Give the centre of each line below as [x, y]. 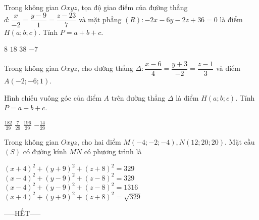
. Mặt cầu [240, 141]
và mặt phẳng [100, 19]
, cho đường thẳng [105, 68]
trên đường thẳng [138, 97]
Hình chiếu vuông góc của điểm [53, 97]
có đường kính [45, 151]
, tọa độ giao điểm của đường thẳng [132, 7]
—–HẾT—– [22, 213]
